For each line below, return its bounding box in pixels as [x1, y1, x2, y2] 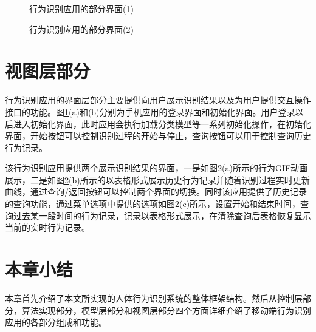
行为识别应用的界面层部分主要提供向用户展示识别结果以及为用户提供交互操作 [5, 93, 311, 106]
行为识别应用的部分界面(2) [29, 22, 134, 35]
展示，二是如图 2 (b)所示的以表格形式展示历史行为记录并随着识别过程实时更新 [5, 173, 310, 186]
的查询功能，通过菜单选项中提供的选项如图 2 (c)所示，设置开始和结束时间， [5, 197, 301, 210]
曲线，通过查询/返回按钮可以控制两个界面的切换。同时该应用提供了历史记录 [5, 185, 307, 198]
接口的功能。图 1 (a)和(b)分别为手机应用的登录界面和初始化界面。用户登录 [5, 105, 295, 118]
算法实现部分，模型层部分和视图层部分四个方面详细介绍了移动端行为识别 [21, 303, 311, 316]
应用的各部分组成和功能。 [5, 316, 107, 328]
